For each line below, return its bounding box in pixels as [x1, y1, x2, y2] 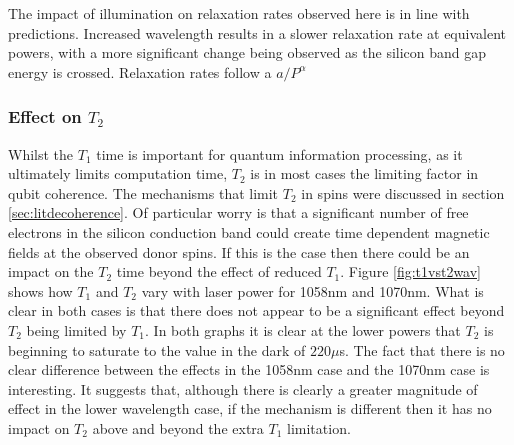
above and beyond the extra [92, 417, 264, 438]
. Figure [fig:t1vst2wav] [340, 261, 481, 282]
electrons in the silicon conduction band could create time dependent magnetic [8, 221, 490, 242]
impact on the [8, 261, 94, 282]
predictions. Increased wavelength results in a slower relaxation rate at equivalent [8, 22, 506, 43]
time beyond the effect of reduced [116, 261, 322, 282]
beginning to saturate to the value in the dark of [8, 339, 306, 360]
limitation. [287, 417, 351, 438]
